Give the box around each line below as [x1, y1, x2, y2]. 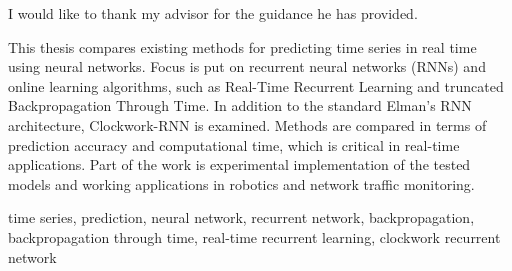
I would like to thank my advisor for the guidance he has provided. [8, 3, 418, 23]
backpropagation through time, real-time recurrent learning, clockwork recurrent [8, 226, 501, 247]
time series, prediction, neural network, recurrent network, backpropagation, [8, 207, 475, 228]
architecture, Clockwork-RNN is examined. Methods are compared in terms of [8, 114, 487, 135]
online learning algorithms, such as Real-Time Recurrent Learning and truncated [8, 75, 504, 96]
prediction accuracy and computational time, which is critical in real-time [8, 134, 460, 155]
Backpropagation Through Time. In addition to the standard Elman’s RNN [8, 95, 472, 116]
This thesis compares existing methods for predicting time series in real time [8, 36, 477, 57]
